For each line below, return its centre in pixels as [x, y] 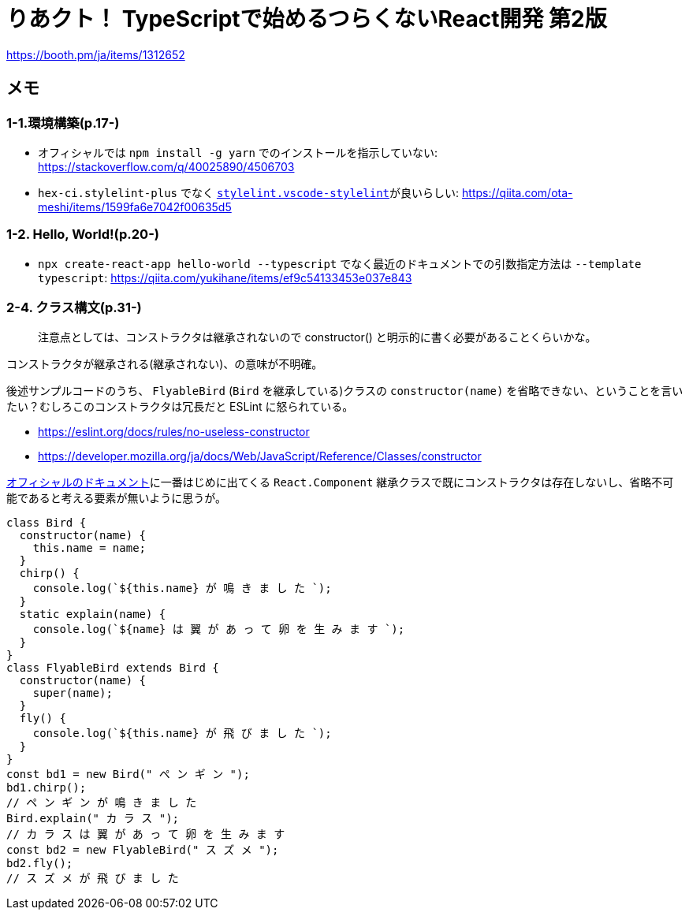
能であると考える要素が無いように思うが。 [116, 498]
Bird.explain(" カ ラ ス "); [93, 819]
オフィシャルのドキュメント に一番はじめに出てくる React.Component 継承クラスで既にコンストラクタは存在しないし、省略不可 [340, 482]
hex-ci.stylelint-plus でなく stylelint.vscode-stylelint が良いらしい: [249, 192]
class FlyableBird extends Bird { [113, 668]
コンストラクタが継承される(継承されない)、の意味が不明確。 [165, 364]
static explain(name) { [93, 614]
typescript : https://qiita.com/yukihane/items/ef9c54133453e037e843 [225, 277]
